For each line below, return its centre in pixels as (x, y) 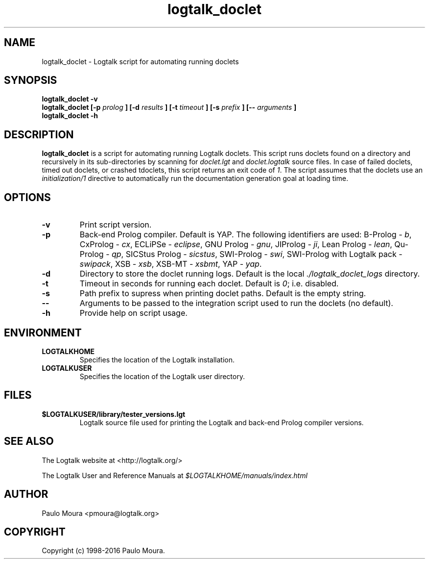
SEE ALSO (29, 441)
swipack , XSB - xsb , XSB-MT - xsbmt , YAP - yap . (171, 264)
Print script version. (116, 225)
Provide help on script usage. (133, 313)
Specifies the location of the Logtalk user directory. (162, 376)
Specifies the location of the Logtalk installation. (157, 359)
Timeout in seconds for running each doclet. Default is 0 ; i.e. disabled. (209, 284)
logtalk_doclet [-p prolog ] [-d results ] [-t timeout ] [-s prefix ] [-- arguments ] (169, 107)
